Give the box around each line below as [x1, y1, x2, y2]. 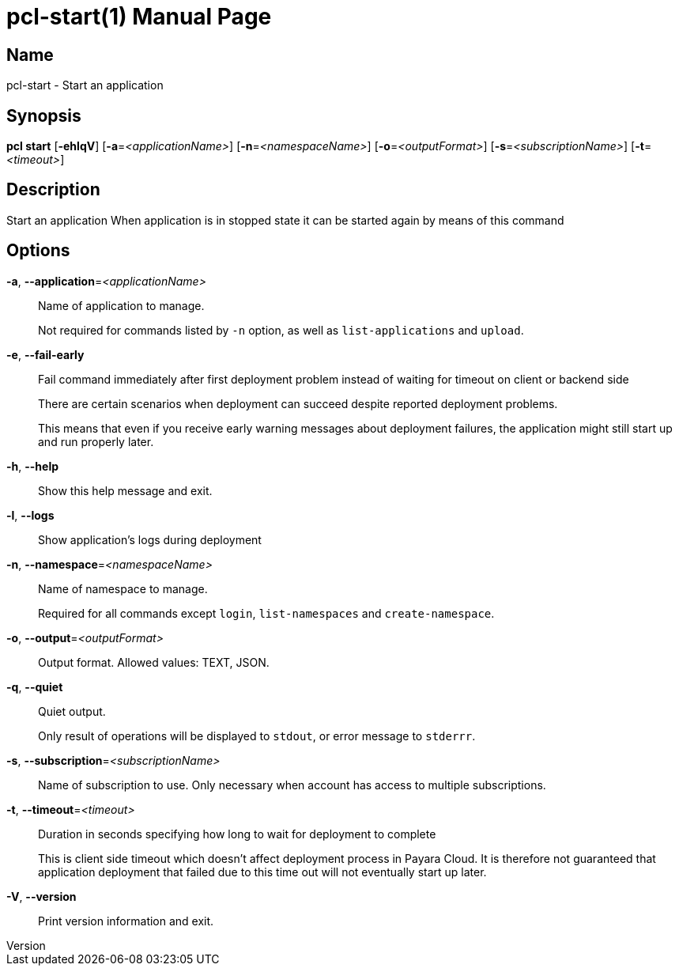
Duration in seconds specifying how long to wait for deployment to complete [38, 826, 436, 841]
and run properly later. [38, 434, 154, 448]
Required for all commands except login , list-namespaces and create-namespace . [38, 606, 495, 620]
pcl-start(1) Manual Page [6, 3, 272, 30]
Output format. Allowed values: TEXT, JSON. [38, 655, 270, 669]
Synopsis [6, 105, 81, 126]
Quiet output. [38, 704, 106, 718]
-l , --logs [6, 508, 55, 522]
